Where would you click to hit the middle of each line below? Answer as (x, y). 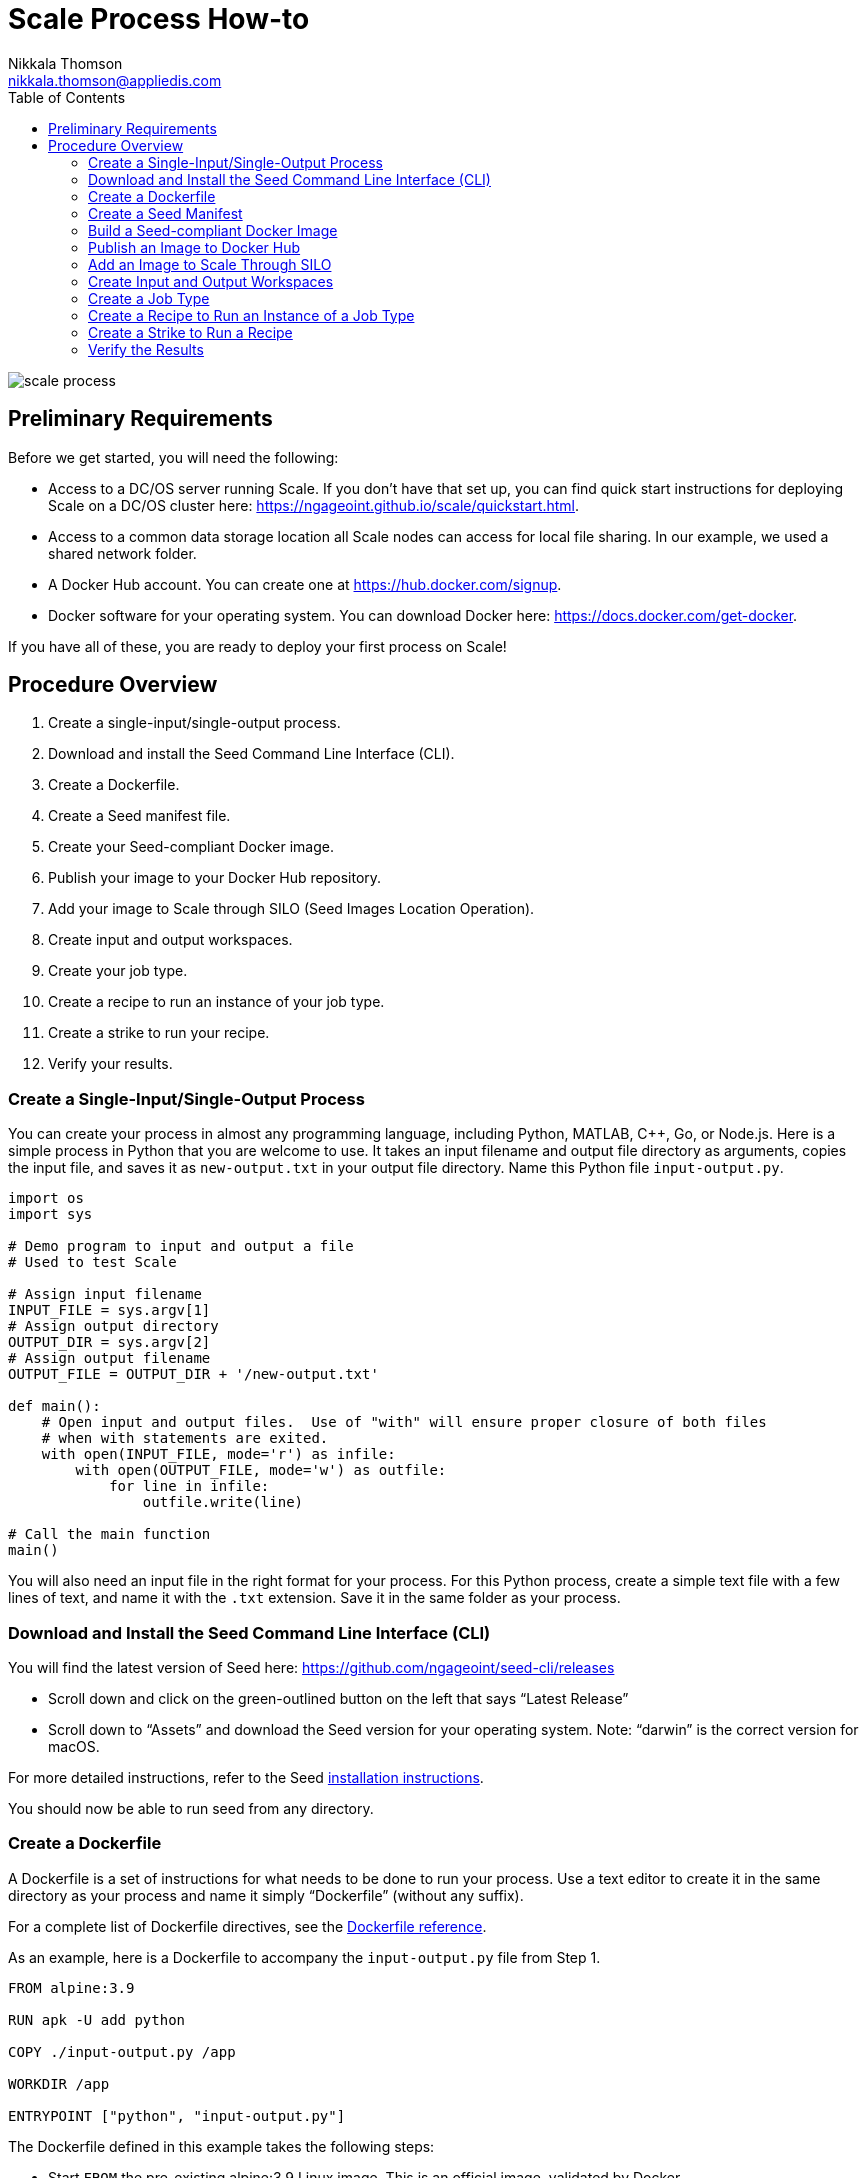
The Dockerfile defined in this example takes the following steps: (221, 2146)
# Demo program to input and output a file (181, 1246)
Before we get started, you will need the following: (173, 457)
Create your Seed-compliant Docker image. (191, 847)
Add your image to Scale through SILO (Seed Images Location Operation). (291, 909)
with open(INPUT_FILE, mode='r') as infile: (218, 1454)
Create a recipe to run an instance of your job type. (216, 1002)
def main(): (54, 1406)
